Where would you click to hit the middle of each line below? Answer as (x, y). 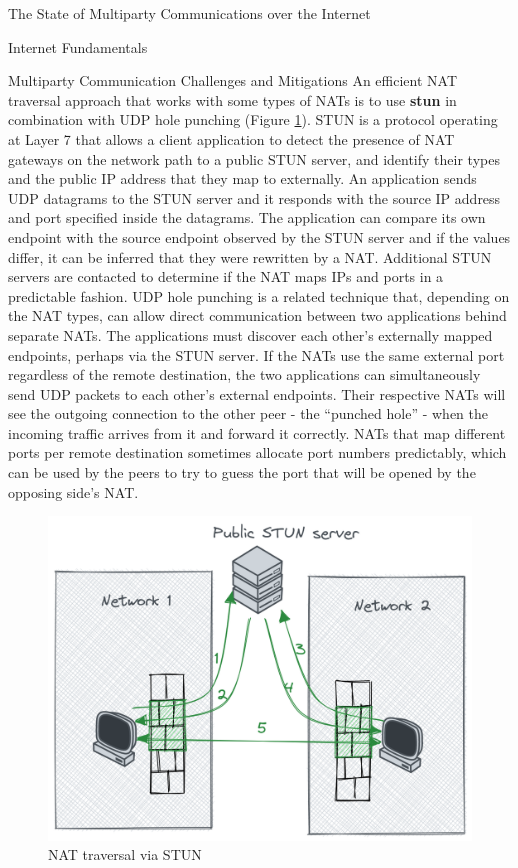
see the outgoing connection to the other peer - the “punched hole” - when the (248, 413)
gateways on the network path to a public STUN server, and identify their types (254, 158)
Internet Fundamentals (78, 46)
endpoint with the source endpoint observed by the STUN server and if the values (259, 236)
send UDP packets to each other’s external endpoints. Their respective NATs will (257, 393)
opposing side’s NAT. (73, 491)
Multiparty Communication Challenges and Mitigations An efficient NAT (233, 80)
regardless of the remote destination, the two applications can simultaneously (244, 374)
